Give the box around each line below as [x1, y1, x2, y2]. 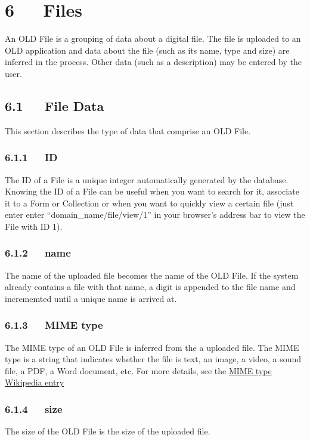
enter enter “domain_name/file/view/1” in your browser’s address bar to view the [5, 208, 305, 221]
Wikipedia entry [5, 376, 64, 388]
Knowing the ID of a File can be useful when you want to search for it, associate [5, 185, 299, 198]
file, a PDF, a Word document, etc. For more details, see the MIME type [5, 364, 272, 377]
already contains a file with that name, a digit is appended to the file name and [5, 280, 296, 293]
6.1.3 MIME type [5, 317, 103, 332]
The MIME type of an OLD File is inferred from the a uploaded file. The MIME [5, 341, 299, 353]
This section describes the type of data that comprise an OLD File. [5, 124, 251, 137]
